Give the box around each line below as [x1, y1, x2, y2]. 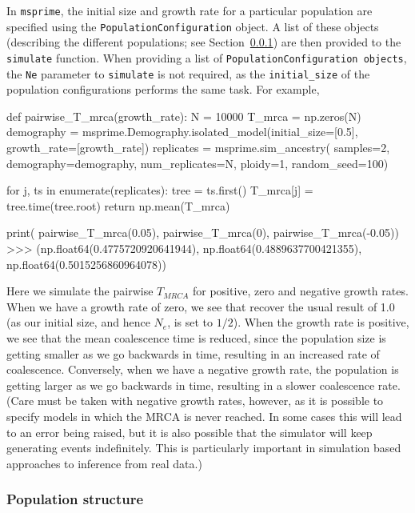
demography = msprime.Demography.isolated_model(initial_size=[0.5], [6, 123, 358, 140]
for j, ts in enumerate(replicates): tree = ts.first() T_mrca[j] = [6, 182, 313, 198]
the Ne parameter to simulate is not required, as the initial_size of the [6, 65, 370, 82]
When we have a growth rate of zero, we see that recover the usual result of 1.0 [6, 298, 395, 315]
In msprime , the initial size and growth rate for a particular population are [6, 2, 373, 18]
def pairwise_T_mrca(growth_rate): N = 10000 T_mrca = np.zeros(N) [6, 107, 361, 124]
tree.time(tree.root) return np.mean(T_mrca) [6, 197, 230, 214]
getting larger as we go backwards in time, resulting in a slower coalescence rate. [6, 376, 401, 393]
